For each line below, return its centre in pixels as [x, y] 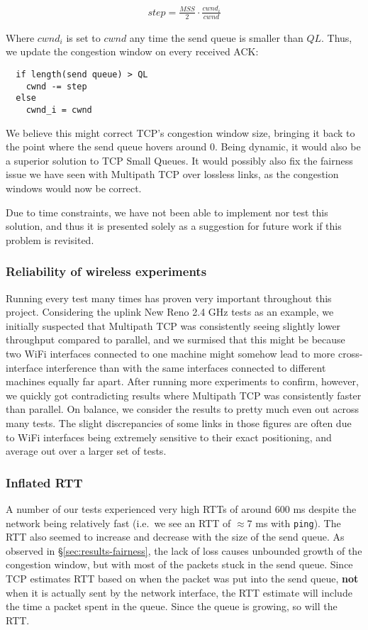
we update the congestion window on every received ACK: [132, 51]
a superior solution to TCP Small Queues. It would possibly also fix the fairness [179, 160]
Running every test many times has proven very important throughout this [169, 298]
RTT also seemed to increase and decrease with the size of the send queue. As [175, 537]
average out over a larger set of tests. [86, 451]
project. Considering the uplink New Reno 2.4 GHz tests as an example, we [170, 312]
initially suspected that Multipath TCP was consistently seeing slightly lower [173, 325]
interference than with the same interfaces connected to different [186, 367]
